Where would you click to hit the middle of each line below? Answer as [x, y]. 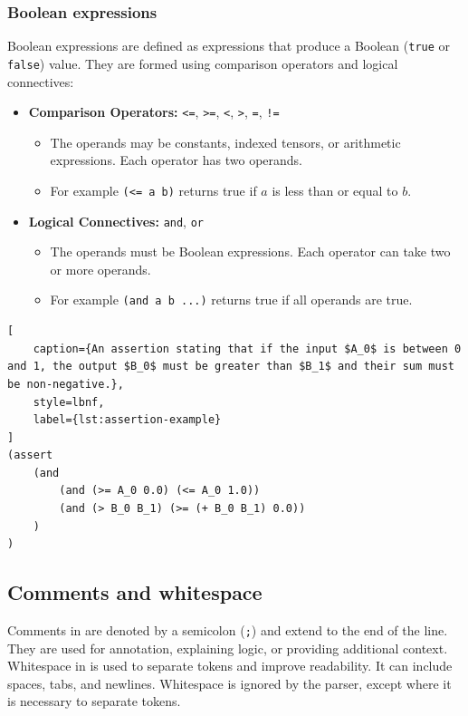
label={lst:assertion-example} [127, 420]
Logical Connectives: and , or [116, 221]
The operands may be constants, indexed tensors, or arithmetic [225, 142]
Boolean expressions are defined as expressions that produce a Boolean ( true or [229, 46]
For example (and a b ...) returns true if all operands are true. [231, 300]
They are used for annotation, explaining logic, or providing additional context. [228, 648]
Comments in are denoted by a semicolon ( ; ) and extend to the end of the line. [228, 630]
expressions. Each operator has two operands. [176, 160]
